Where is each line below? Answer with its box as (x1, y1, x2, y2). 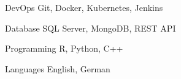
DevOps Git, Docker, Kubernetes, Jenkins (5, 1, 163, 13)
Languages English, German (5, 62, 110, 75)
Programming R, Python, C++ (5, 42, 123, 55)
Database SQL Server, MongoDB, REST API (5, 21, 176, 34)
